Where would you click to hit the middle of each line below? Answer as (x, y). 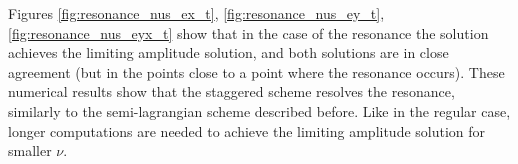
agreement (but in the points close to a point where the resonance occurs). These (256, 71)
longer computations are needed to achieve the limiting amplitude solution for (247, 130)
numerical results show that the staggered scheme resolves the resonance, (231, 91)
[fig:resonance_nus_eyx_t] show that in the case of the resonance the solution (248, 32)
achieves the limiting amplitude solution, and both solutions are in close (228, 52)
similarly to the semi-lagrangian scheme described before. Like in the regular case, (259, 110)
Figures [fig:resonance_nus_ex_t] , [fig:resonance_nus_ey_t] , (196, 13)
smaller (30, 150)
